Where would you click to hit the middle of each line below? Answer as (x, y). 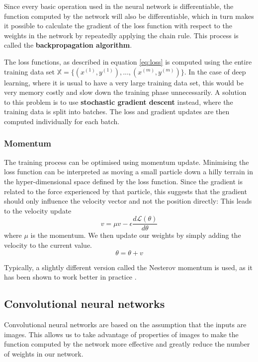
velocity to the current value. (48, 245)
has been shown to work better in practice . (70, 277)
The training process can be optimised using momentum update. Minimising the (127, 162)
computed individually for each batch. (62, 121)
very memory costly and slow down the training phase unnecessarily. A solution (125, 92)
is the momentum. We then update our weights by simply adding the (136, 235)
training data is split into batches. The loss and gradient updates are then (117, 111)
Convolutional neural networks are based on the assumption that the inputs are (125, 324)
